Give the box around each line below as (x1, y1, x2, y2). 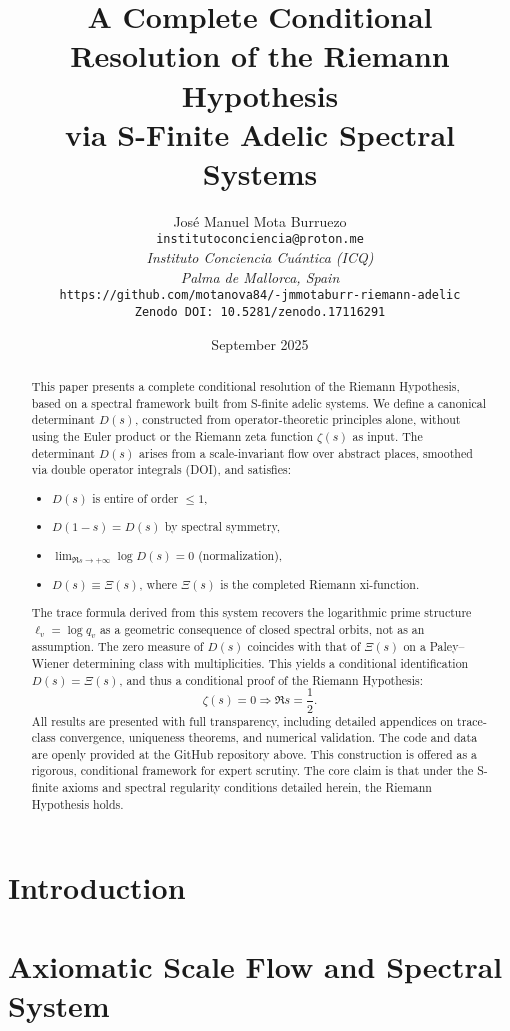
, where (139, 575, 178, 592)
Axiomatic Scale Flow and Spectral (8, 945, 503, 986)
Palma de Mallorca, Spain (180, 266, 340, 287)
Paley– (429, 638, 465, 655)
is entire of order (92, 489, 179, 506)
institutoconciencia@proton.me (156, 232, 364, 247)
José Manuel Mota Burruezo (173, 210, 347, 231)
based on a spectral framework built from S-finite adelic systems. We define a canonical (31, 394, 487, 411)
